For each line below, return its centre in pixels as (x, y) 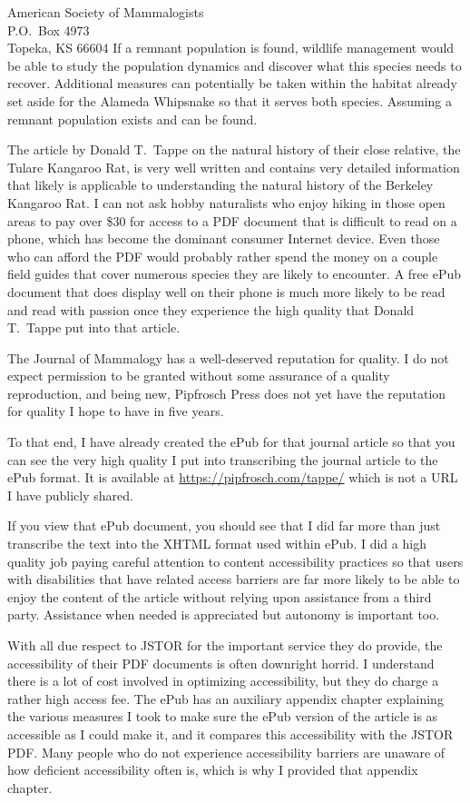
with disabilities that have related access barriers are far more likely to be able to (234, 579)
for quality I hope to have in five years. (116, 411)
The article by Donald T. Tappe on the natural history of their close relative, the (234, 149)
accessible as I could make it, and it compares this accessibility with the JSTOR (230, 734)
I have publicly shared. (70, 495)
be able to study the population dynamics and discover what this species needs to (235, 65)
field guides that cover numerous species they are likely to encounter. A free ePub (234, 274)
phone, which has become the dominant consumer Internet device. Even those (224, 238)
